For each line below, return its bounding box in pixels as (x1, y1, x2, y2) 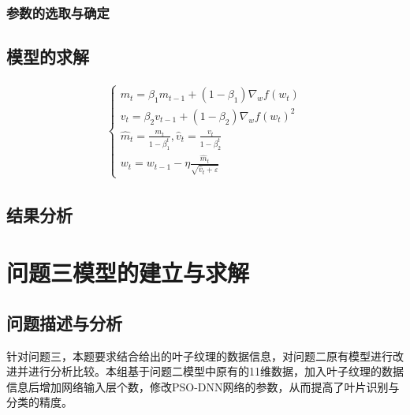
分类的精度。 (6, 394, 73, 410)
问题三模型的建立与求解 (6, 256, 250, 289)
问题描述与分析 (6, 310, 122, 335)
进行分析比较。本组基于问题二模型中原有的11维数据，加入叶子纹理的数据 (28, 363, 404, 379)
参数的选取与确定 (6, 2, 110, 22)
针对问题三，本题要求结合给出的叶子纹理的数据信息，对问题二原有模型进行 (6, 347, 393, 364)
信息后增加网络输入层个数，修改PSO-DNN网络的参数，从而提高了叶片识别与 (6, 378, 400, 394)
